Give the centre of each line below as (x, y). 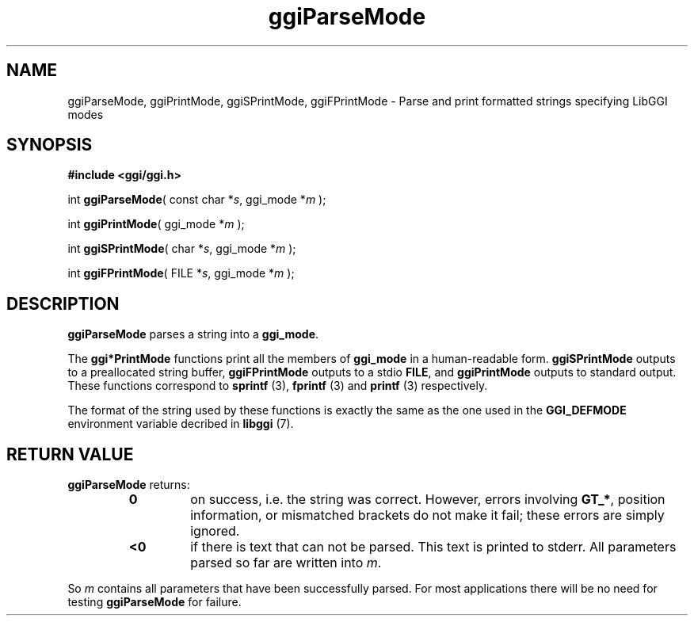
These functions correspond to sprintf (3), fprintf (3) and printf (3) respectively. (278, 386)
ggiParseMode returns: (129, 485)
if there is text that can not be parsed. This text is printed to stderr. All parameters (433, 547)
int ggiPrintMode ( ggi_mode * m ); (156, 224)
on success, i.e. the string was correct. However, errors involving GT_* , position (428, 500)
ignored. (215, 531)
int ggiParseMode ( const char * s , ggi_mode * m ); (197, 200)
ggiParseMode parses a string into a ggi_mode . (193, 334)
